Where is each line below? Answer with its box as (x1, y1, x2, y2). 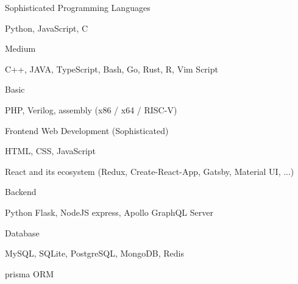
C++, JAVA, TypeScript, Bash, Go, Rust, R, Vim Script (5, 62, 218, 75)
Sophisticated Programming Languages (5, 1, 151, 13)
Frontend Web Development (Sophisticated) (5, 124, 169, 137)
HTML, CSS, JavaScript (5, 144, 96, 157)
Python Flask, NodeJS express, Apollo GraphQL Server (5, 205, 213, 218)
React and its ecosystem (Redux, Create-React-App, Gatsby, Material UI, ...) (5, 165, 294, 177)
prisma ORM (5, 267, 54, 280)
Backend (5, 185, 37, 198)
